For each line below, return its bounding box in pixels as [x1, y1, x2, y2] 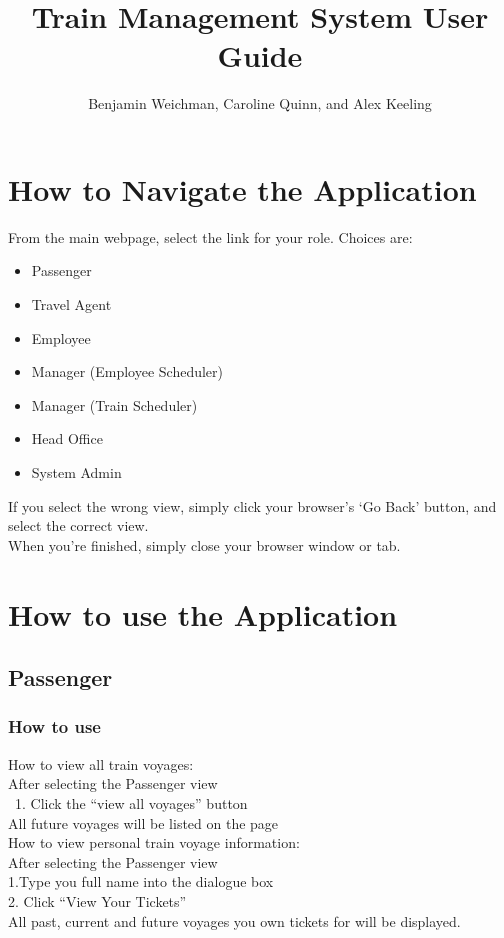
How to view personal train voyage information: [8, 832, 300, 853]
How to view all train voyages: [8, 753, 194, 774]
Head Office [31, 428, 103, 449]
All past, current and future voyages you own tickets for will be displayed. [8, 910, 461, 931]
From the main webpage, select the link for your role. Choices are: [8, 226, 413, 247]
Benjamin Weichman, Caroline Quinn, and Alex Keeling [88, 93, 432, 114]
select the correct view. [8, 515, 149, 536]
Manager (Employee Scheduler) [31, 361, 224, 382]
